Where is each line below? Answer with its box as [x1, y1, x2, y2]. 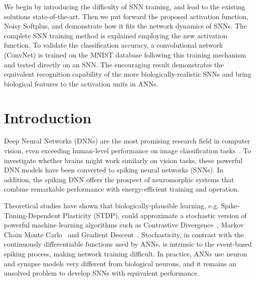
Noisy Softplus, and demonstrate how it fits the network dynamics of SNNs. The [4, 21, 247, 31]
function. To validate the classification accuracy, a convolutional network [4, 40, 223, 50]
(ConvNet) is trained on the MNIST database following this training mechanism [4, 49, 246, 59]
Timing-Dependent [4, 210, 61, 220]
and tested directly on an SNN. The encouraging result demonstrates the [4, 59, 224, 69]
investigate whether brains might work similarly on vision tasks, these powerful [4, 155, 243, 165]
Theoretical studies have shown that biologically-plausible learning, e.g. [4, 200, 219, 211]
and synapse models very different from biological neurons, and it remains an [4, 258, 236, 268]
